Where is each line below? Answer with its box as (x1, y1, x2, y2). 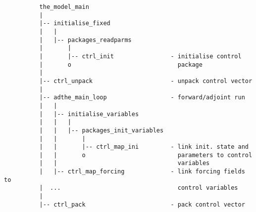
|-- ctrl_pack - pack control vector (39, 201, 245, 208)
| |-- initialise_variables (39, 110, 139, 118)
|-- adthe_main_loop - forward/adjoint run (39, 94, 245, 101)
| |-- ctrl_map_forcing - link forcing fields (39, 168, 245, 175)
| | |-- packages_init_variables (39, 127, 164, 134)
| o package (39, 61, 203, 68)
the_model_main (39, 3, 89, 10)
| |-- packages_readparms (39, 36, 132, 43)
